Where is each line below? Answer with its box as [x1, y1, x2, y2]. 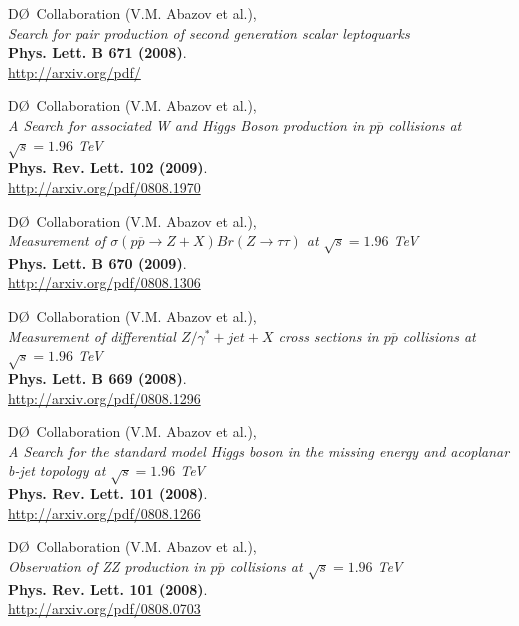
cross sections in [278, 325, 379, 346]
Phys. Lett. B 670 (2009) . [8, 252, 187, 273]
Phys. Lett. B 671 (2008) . [8, 42, 187, 63]
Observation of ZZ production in [8, 555, 206, 576]
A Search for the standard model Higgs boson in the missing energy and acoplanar [8, 440, 510, 461]
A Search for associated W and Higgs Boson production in [8, 114, 365, 135]
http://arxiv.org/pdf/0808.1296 [8, 387, 201, 408]
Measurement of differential [8, 325, 176, 346]
